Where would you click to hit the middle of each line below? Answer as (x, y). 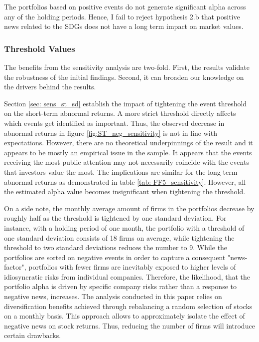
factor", (15, 267)
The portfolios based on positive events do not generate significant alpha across (125, 6)
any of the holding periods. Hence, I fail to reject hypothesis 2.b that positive (122, 16)
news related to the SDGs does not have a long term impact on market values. (124, 26)
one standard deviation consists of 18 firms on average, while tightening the (119, 237)
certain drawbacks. (33, 335)
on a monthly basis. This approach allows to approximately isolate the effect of (125, 316)
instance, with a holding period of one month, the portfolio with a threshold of (124, 227)
